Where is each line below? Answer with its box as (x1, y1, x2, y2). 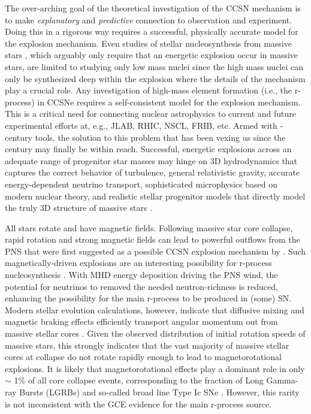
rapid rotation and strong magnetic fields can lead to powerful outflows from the (5, 233, 300, 246)
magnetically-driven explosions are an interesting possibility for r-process (5, 256, 272, 269)
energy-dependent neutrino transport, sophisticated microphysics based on (5, 177, 277, 190)
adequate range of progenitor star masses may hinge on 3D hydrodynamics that (5, 154, 298, 167)
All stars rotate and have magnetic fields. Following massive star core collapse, (5, 221, 293, 234)
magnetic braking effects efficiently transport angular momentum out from (5, 315, 278, 328)
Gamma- (266, 374, 298, 386)
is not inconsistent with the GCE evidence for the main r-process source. (5, 397, 271, 410)
